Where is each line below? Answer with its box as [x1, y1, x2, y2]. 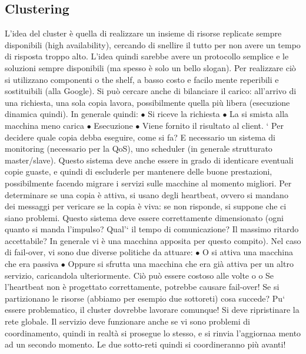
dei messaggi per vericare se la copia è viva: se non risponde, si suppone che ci [5, 200, 287, 212]
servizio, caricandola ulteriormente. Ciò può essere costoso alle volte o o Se [5, 269, 274, 281]
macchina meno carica [5, 119, 84, 131]
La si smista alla [229, 108, 289, 120]
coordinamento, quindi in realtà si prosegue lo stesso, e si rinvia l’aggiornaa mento [5, 326, 301, 339]
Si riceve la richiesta [148, 108, 220, 120]
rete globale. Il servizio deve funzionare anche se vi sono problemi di [5, 315, 250, 328]
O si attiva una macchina [202, 246, 293, 258]
